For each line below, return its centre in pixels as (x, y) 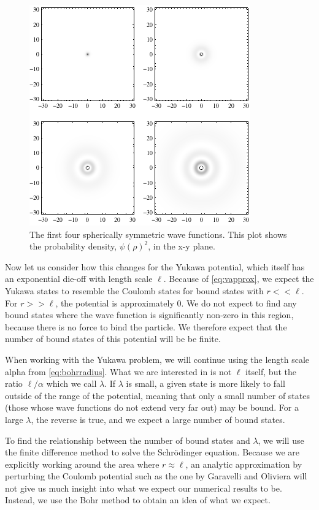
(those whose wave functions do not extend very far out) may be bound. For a (152, 407)
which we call (71, 383)
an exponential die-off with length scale (79, 279)
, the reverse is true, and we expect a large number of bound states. (158, 419)
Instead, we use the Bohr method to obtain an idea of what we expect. (138, 500)
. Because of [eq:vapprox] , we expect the (239, 279)
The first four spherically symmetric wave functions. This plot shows (158, 234)
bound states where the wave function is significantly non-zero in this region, (149, 315)
